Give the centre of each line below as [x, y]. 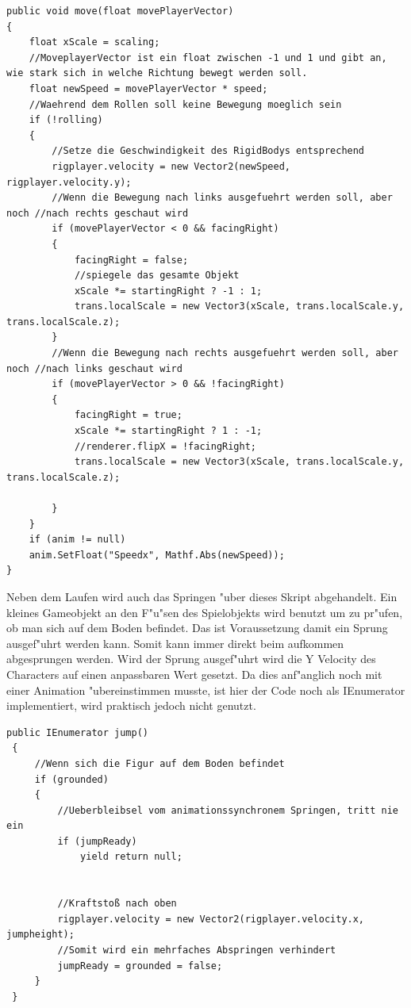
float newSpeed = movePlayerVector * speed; [148, 88]
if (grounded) [71, 779]
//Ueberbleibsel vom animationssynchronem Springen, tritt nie [228, 810]
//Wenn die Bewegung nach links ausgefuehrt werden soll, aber [222, 198]
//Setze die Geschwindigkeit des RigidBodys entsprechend [208, 151]
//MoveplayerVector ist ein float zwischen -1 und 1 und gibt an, [208, 57]
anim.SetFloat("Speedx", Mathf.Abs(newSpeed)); [157, 555]
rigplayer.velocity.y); [69, 182]
